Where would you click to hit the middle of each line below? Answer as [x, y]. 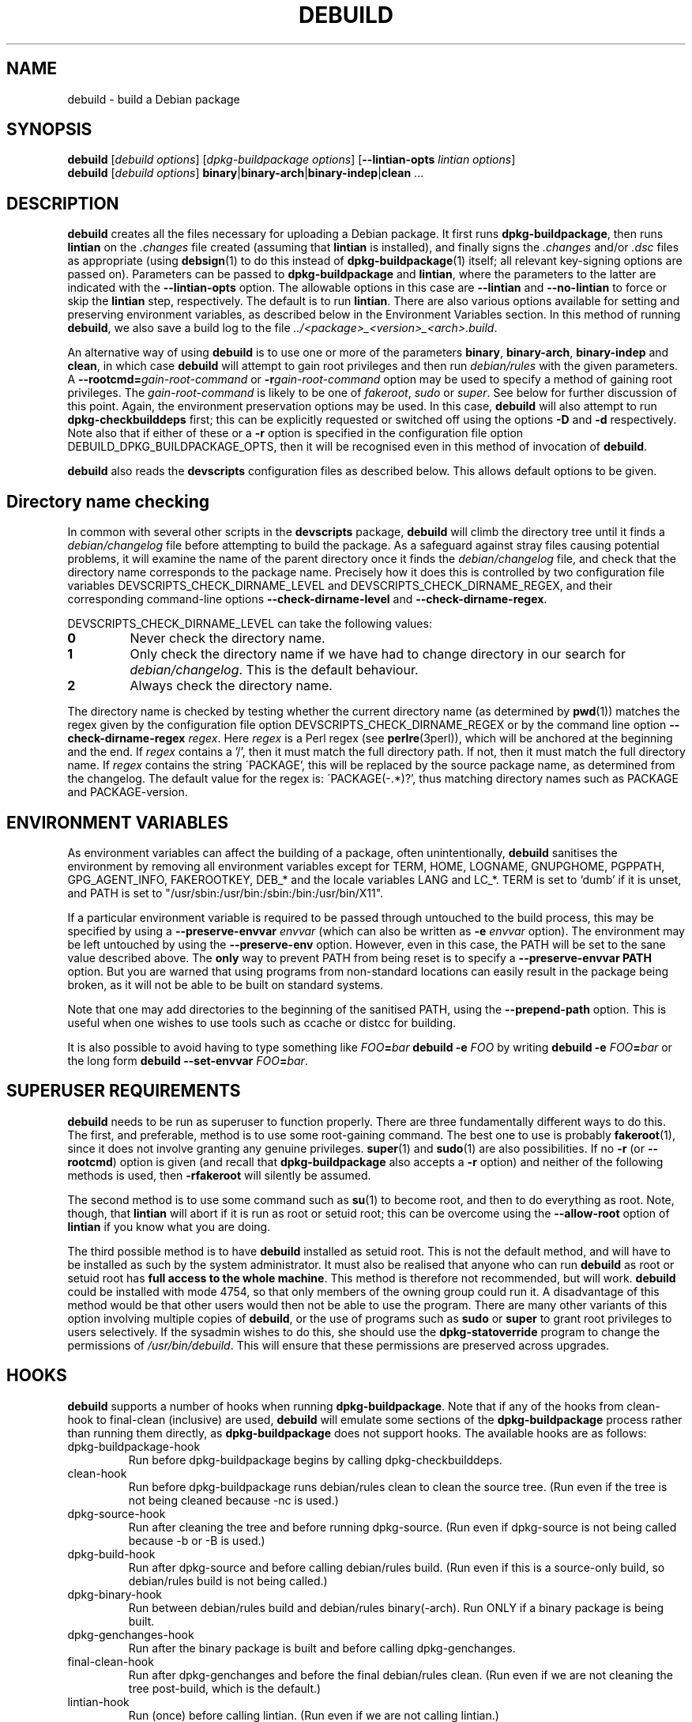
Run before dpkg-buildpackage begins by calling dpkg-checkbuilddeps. [315, 1460]
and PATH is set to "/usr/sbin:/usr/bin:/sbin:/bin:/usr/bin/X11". [226, 893]
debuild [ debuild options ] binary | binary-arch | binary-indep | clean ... [246, 173]
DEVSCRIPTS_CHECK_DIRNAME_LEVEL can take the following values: [250, 624]
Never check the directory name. [228, 638]
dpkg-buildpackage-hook [134, 1446]
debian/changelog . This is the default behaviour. [274, 670]
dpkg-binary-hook [115, 1594]
